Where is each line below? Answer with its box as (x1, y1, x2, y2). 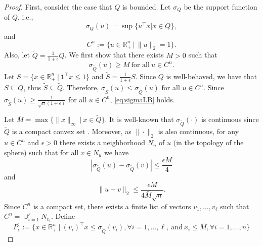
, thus (23, 82, 41, 93)
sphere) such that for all (4, 147, 79, 157)
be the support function (184, 2, 257, 12)
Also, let (4, 49, 30, 60)
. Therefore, (63, 82, 99, 93)
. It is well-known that (105, 114, 174, 125)
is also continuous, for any (158, 126, 239, 137)
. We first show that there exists (64, 49, 164, 60)
